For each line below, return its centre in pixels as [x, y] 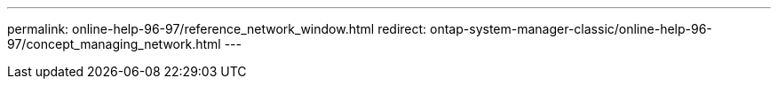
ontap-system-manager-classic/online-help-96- [571, 29]
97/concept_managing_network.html [114, 44]
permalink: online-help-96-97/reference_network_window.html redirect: [217, 29]
